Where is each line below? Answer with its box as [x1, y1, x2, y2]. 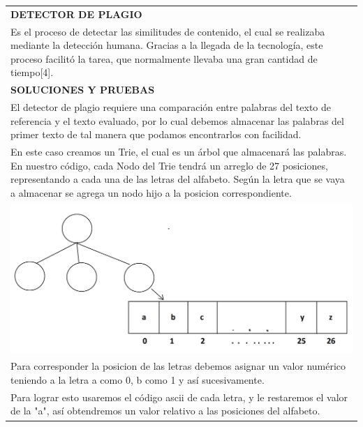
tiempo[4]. [10, 65, 54, 80]
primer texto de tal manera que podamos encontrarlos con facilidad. [10, 127, 302, 142]
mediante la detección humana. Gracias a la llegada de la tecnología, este [10, 38, 323, 52]
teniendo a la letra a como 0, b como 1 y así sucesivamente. [10, 373, 265, 387]
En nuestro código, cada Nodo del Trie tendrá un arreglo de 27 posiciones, [10, 158, 328, 172]
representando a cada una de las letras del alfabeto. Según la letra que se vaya [10, 172, 345, 186]
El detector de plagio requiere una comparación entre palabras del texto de [10, 100, 332, 114]
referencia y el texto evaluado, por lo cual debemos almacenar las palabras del [10, 113, 344, 128]
